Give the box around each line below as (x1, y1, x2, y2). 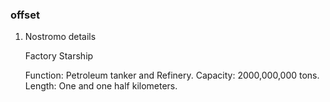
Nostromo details (24, 31, 97, 43)
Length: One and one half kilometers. (24, 80, 178, 92)
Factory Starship (24, 50, 94, 62)
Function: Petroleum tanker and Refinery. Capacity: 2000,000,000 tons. (24, 69, 320, 82)
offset (10, 8, 40, 22)
